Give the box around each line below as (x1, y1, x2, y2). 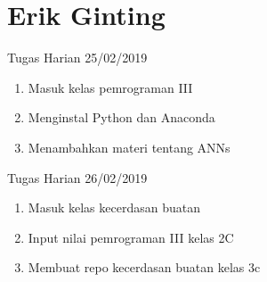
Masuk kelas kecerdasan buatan (28, 198, 200, 217)
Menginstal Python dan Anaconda (28, 108, 215, 127)
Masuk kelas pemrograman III (28, 78, 193, 96)
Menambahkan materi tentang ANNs (28, 137, 231, 156)
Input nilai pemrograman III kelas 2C (28, 228, 234, 246)
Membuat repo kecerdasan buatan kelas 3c (28, 258, 261, 277)
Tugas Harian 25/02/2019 (7, 48, 148, 67)
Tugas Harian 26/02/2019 (7, 168, 148, 187)
